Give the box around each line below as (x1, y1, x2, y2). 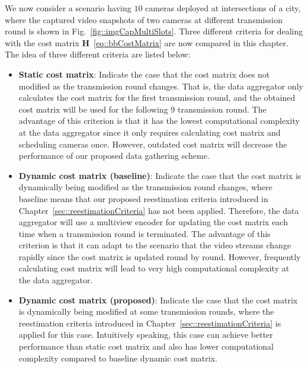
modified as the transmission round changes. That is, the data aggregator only (18, 79, 303, 92)
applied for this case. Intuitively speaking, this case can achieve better (18, 328, 273, 341)
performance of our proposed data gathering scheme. (18, 149, 210, 162)
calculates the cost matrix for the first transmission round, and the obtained (18, 91, 296, 104)
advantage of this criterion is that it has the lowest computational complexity (18, 114, 300, 127)
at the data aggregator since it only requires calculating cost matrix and (18, 126, 281, 138)
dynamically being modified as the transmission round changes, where (18, 181, 272, 193)
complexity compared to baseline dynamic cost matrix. (18, 351, 217, 364)
